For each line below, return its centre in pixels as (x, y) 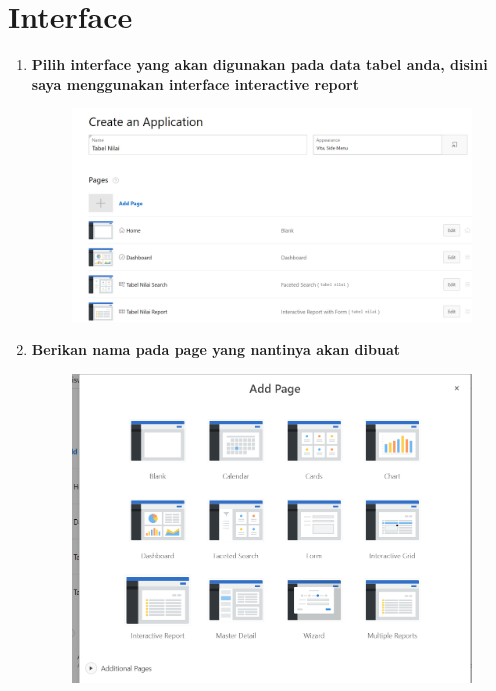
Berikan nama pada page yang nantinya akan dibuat (216, 349)
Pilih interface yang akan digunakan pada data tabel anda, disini (259, 64)
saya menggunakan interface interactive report (195, 83)
